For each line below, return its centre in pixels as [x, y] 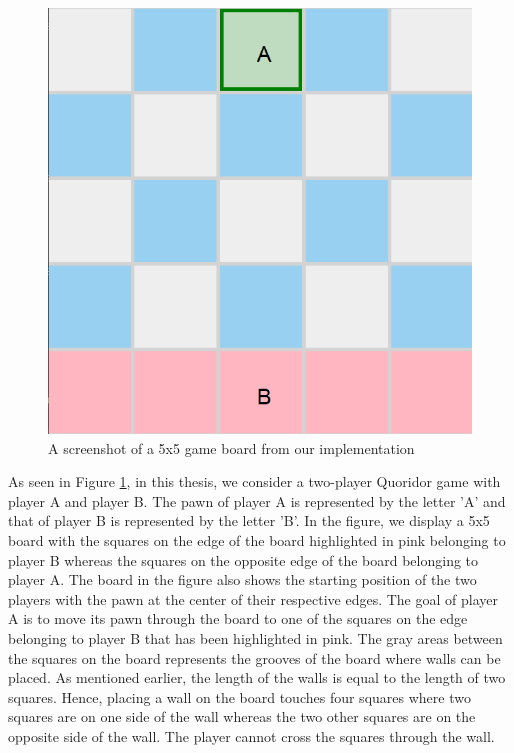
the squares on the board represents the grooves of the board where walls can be [254, 657]
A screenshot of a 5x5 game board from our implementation [231, 447]
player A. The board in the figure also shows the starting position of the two [242, 579]
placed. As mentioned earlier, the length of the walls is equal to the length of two [257, 677]
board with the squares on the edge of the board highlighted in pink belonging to [257, 540]
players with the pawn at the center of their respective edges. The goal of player [253, 598]
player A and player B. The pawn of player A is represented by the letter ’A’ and [257, 500]
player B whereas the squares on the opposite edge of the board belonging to [243, 559]
